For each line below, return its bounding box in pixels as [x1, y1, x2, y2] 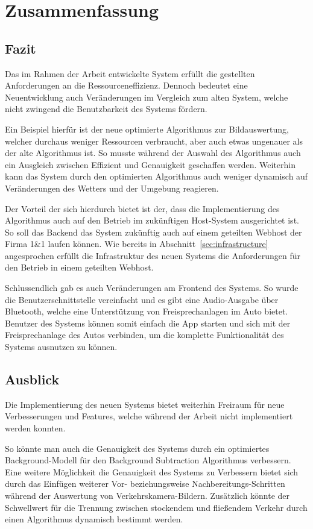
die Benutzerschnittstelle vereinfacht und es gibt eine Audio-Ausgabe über [5, 293, 279, 305]
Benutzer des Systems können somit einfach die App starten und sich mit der [5, 316, 291, 329]
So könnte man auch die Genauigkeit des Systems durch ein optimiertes [5, 442, 270, 454]
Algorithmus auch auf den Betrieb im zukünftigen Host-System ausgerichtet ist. [5, 214, 299, 227]
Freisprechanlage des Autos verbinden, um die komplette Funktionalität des [5, 328, 284, 341]
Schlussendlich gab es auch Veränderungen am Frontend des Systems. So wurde [5, 281, 299, 294]
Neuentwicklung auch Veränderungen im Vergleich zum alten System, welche [5, 90, 288, 103]
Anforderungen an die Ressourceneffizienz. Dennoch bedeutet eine [5, 79, 248, 92]
